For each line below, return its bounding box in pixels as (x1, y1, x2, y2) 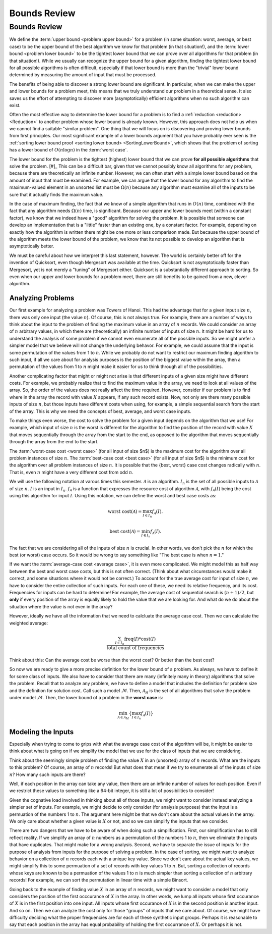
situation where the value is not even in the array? (9, 603, 113, 609)
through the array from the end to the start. (9, 439, 99, 445)
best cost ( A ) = (109, 529, 141, 535)
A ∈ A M (117, 715, 129, 720)
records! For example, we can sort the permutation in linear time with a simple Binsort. (9, 877, 188, 883)
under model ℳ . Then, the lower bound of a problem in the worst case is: (9, 694, 163, 700)
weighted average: (9, 620, 48, 626)
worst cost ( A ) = (107, 509, 142, 514)
